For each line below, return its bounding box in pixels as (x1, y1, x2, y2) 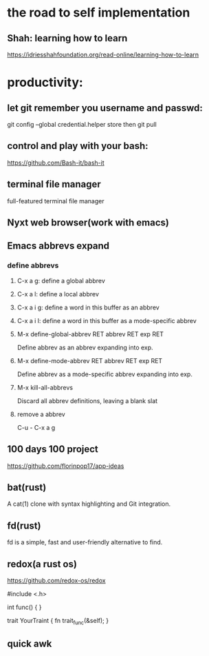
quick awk (7, 638, 52, 650)
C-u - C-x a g (16, 423, 56, 431)
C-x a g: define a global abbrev (16, 276, 105, 285)
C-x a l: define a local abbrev (16, 289, 100, 298)
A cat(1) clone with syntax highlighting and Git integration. (7, 500, 171, 508)
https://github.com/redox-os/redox (7, 576, 106, 584)
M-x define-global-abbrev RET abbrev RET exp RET (16, 329, 164, 338)
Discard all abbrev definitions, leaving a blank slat (16, 396, 158, 404)
